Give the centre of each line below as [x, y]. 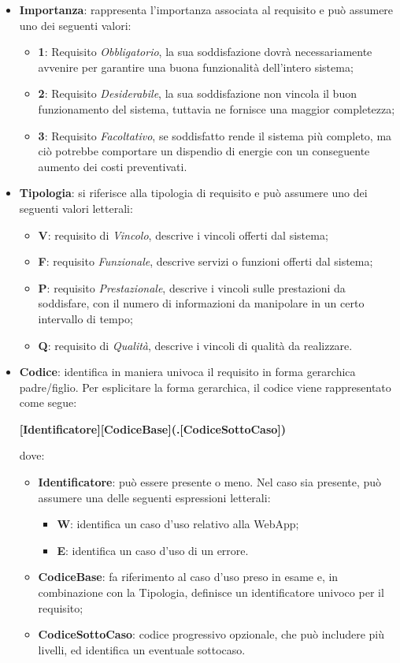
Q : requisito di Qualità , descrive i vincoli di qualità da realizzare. [195, 345]
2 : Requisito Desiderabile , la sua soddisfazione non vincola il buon [197, 93]
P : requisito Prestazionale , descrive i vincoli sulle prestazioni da [192, 287]
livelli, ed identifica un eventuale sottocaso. [142, 649]
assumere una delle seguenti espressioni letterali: [154, 497]
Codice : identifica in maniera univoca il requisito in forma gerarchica [187, 372]
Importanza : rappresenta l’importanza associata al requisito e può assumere [206, 9]
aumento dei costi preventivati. [113, 166]
